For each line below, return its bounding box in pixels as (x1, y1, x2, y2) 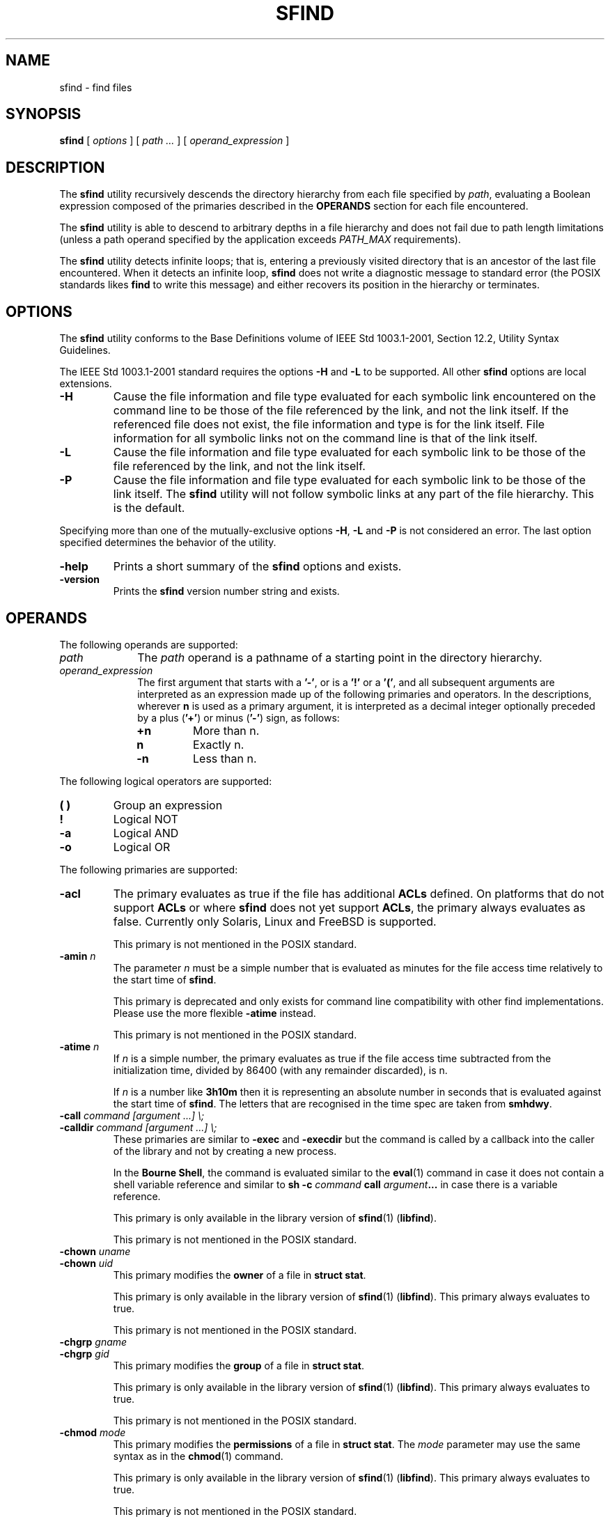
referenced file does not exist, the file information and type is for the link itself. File (113, 417, 545, 432)
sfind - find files (59, 81, 132, 93)
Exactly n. (193, 737, 244, 752)
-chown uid (59, 1257, 114, 1269)
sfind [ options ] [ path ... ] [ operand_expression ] (59, 134, 290, 147)
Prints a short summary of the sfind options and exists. (113, 559, 402, 574)
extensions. (59, 378, 112, 390)
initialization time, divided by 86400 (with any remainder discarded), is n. (113, 1064, 448, 1076)
